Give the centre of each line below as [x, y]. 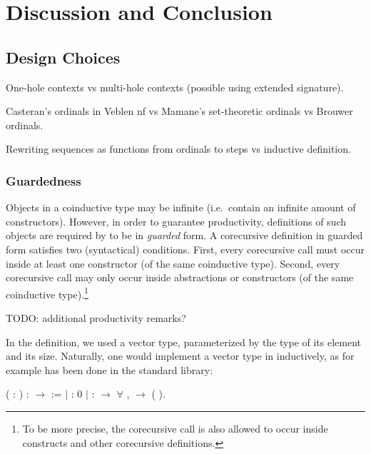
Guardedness [44, 180]
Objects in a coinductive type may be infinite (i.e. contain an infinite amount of [181, 207]
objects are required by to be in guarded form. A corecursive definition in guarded [184, 235]
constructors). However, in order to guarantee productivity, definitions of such [176, 221]
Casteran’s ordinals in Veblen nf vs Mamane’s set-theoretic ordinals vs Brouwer [179, 111]
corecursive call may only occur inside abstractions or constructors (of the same [180, 277]
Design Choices [63, 57]
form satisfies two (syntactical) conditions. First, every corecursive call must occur [185, 249]
